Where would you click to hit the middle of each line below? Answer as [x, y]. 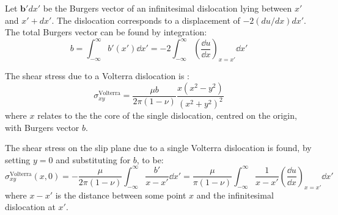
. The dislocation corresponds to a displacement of [146, 20]
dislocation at [30, 207]
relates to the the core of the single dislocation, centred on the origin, [167, 115]
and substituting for [93, 159]
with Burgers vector [42, 127]
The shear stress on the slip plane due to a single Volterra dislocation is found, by [158, 148]
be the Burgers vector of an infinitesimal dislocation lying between [167, 8]
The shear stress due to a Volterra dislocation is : [97, 76]
